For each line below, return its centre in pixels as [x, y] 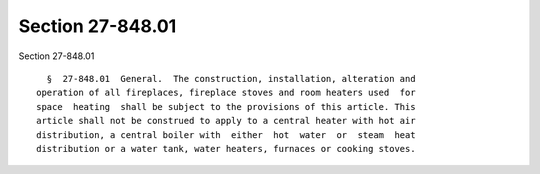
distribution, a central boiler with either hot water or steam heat [226, 134]
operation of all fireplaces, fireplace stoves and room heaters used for [226, 93]
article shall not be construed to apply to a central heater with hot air [226, 121]
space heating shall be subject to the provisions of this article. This [226, 106]
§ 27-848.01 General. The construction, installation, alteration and [231, 78]
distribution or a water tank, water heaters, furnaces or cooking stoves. [226, 148]
